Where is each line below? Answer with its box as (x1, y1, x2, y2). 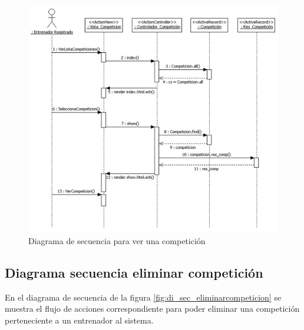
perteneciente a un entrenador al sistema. (5, 314, 154, 326)
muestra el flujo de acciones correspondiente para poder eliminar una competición (5, 302, 300, 315)
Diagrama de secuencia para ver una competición (28, 234, 206, 246)
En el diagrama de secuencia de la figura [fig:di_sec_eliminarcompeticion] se (5, 291, 282, 303)
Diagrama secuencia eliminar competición (5, 263, 263, 281)
